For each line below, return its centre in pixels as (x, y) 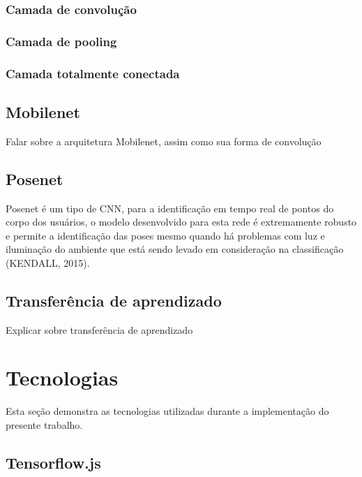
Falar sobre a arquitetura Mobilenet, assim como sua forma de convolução (164, 141)
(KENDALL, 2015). (48, 262)
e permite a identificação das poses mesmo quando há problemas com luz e (165, 235)
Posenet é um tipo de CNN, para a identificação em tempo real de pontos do (170, 208)
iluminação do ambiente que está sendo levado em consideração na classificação (175, 249)
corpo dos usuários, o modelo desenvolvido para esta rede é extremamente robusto (181, 222)
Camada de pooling (61, 41)
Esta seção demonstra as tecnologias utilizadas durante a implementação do (167, 411)
